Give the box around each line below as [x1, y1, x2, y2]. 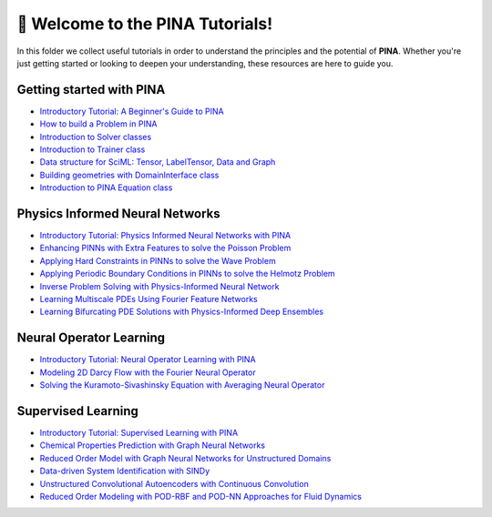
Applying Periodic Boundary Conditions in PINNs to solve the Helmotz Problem [39, 269, 336, 279]
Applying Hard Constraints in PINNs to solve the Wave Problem [39, 255, 277, 266]
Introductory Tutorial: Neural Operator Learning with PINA [39, 354, 256, 365]
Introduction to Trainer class [39, 144, 146, 155]
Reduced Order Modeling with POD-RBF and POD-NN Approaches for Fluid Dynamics [39, 491, 362, 502]
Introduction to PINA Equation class [39, 182, 173, 193]
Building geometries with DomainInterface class [39, 169, 220, 180]
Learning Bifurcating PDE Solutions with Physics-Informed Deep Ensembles [39, 306, 323, 318]
